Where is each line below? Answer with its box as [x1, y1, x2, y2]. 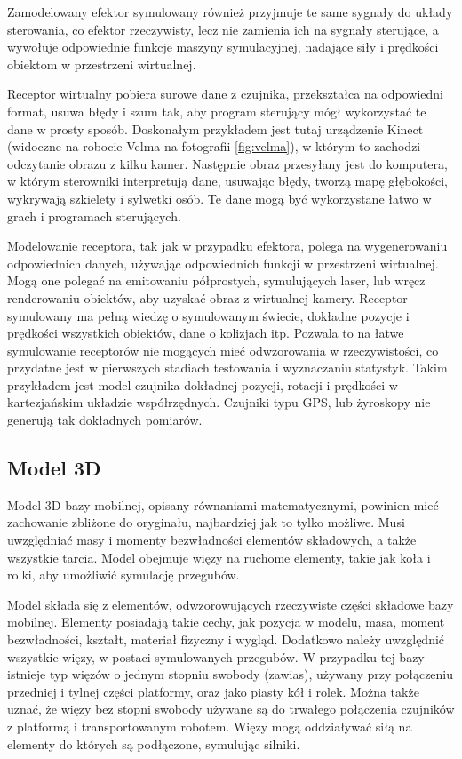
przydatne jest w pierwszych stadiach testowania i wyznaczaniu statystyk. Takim [7, 358, 448, 377]
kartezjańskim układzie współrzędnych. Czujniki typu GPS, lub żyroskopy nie [7, 393, 431, 411]
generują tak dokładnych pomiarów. [7, 411, 203, 429]
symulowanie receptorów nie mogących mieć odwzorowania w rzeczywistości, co [7, 340, 439, 359]
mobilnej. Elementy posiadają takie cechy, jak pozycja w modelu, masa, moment [7, 612, 445, 631]
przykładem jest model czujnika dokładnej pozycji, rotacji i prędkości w [7, 375, 398, 394]
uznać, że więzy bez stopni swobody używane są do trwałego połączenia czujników [7, 699, 455, 718]
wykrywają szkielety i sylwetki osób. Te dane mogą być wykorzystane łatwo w [7, 188, 432, 207]
